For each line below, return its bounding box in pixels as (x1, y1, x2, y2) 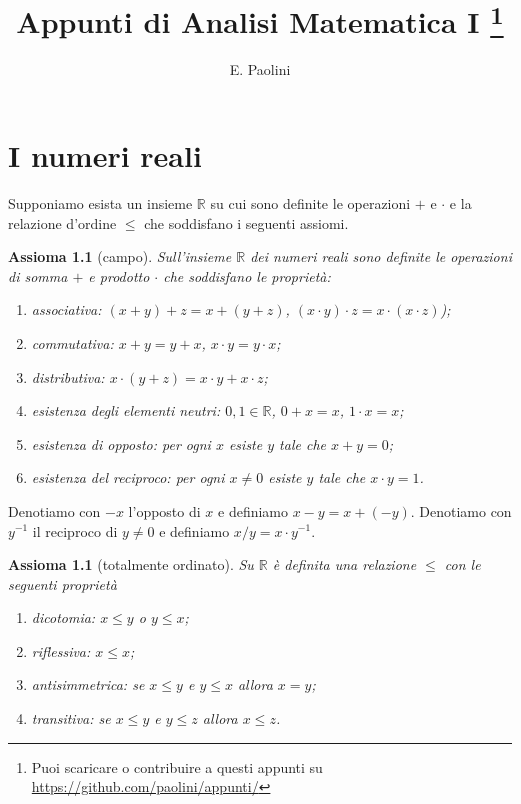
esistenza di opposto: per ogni (31, 433, 211, 454)
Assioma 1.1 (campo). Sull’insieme (8, 246, 232, 267)
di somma (8, 265, 68, 286)
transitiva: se (31, 708, 111, 729)
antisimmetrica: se (31, 674, 145, 695)
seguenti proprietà (8, 573, 117, 594)
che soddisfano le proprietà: (163, 265, 331, 286)
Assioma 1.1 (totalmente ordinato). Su (8, 554, 254, 575)
